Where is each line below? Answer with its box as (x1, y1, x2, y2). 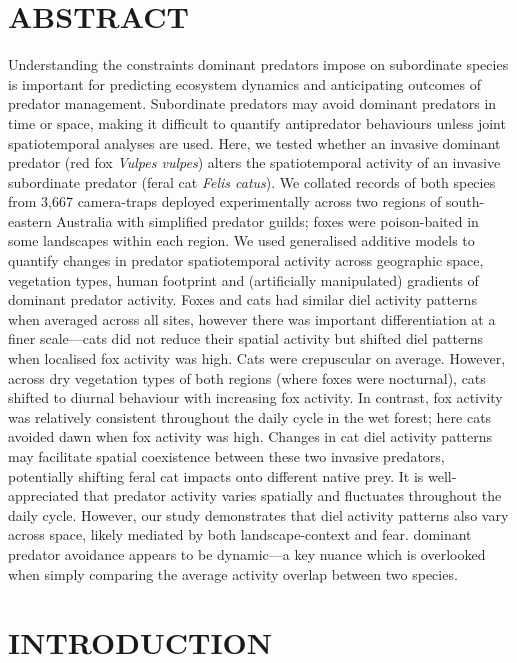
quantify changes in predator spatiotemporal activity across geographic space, (8, 250, 484, 271)
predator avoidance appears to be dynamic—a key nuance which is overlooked (8, 543, 486, 564)
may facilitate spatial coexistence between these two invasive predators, (8, 446, 445, 466)
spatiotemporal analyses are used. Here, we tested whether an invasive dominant (8, 132, 501, 153)
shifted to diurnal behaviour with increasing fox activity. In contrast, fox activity (8, 387, 503, 408)
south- (446, 191, 485, 212)
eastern (8, 210, 52, 231)
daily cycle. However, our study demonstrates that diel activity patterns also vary (8, 504, 509, 525)
